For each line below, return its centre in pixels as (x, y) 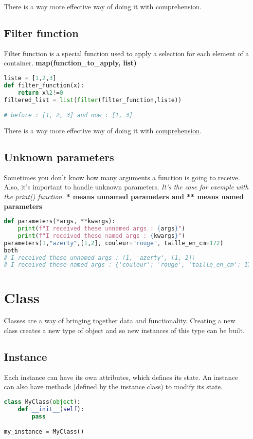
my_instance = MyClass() (44, 432)
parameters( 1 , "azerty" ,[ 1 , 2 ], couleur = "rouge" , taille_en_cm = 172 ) (114, 243)
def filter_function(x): (44, 85)
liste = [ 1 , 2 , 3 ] (30, 78)
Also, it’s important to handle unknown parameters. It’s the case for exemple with (126, 187)
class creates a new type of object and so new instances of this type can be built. (124, 330)
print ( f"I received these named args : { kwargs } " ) (101, 236)
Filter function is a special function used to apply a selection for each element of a (126, 53)
